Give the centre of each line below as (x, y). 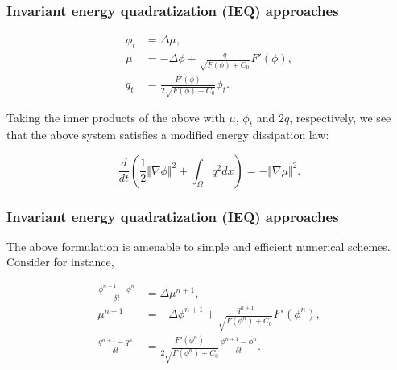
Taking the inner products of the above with (116, 118)
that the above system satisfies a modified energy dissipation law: (168, 134)
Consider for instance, (60, 262)
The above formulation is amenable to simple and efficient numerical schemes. (198, 246)
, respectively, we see (340, 118)
